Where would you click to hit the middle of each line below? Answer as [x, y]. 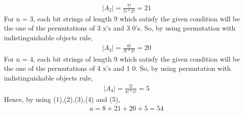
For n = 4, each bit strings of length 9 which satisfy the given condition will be [122, 58]
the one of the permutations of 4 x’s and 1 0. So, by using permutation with [117, 68]
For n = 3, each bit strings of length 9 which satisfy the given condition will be [122, 18]
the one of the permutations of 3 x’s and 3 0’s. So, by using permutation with [120, 28]
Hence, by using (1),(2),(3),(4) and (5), [62, 99]
